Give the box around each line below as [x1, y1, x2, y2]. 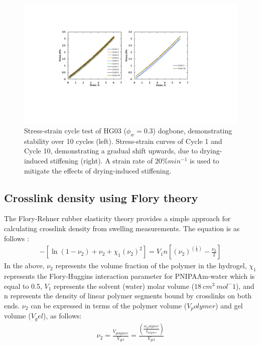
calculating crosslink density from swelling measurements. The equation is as [4, 223, 240, 234]
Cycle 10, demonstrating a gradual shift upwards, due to [24, 145, 198, 156]
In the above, [4, 260, 45, 271]
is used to [190, 155, 219, 166]
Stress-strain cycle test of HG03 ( [24, 125, 126, 136]
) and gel [215, 300, 243, 310]
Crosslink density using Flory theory [4, 190, 198, 205]
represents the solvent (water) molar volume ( [54, 280, 194, 291]
